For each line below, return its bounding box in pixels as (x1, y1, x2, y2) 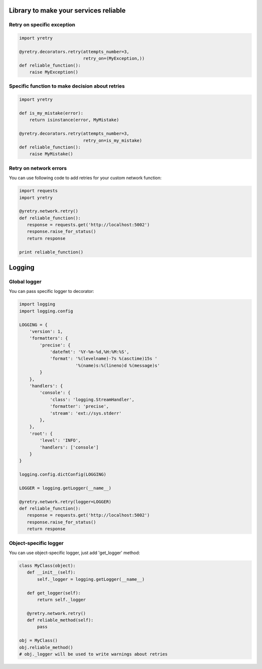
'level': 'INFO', (39, 438, 81, 443)
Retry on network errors (9, 164, 67, 171)
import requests (19, 188, 58, 194)
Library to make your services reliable (9, 6, 126, 15)
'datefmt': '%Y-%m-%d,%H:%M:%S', (49, 349, 130, 355)
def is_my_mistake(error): (19, 110, 83, 116)
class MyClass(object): (19, 562, 76, 568)
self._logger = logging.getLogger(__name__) (37, 577, 145, 582)
